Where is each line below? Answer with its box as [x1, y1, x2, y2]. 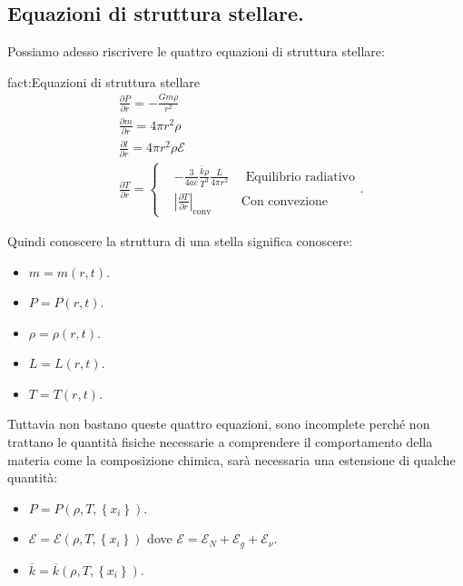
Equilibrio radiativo [245, 170, 355, 184]
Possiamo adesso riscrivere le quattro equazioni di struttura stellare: [7, 42, 385, 61]
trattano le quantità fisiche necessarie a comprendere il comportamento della [7, 432, 433, 452]
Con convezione [241, 194, 329, 208]
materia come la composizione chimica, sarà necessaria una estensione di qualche [7, 450, 456, 469]
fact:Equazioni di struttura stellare [7, 72, 201, 91]
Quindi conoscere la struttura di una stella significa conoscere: [7, 231, 353, 250]
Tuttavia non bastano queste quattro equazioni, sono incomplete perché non [7, 414, 430, 433]
